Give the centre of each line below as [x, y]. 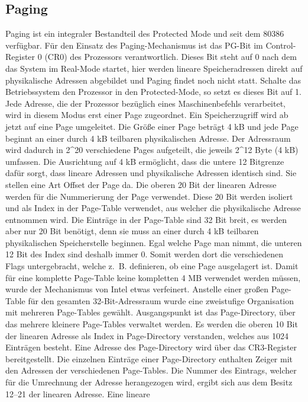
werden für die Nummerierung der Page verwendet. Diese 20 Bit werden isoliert [149, 196]
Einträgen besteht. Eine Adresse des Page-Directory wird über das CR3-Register [151, 347]
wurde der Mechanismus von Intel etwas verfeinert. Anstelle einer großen [137, 289]
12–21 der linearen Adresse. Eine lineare [78, 393]
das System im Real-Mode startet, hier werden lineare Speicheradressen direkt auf [154, 68]
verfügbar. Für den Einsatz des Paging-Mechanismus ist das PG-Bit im [134, 45]
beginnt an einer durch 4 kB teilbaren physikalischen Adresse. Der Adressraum [148, 138]
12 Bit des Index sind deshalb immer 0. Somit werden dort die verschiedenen [145, 254]
